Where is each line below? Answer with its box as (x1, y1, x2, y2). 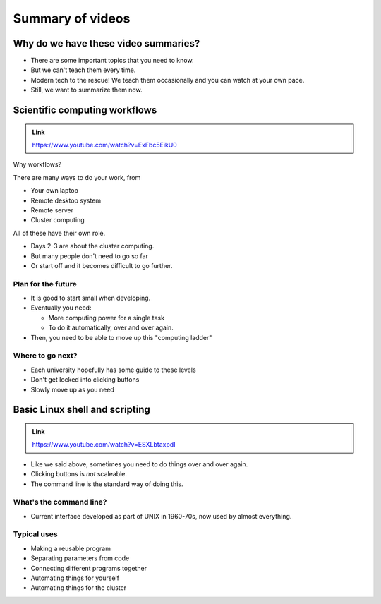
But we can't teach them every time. (30, 66, 136, 74)
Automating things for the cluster (30, 584, 127, 592)
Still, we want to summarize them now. (30, 85, 143, 95)
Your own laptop (30, 186, 79, 195)
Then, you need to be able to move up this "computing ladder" (30, 333, 212, 342)
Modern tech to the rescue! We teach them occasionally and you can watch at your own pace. (30, 75, 305, 84)
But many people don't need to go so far (30, 251, 148, 260)
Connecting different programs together (30, 564, 147, 572)
